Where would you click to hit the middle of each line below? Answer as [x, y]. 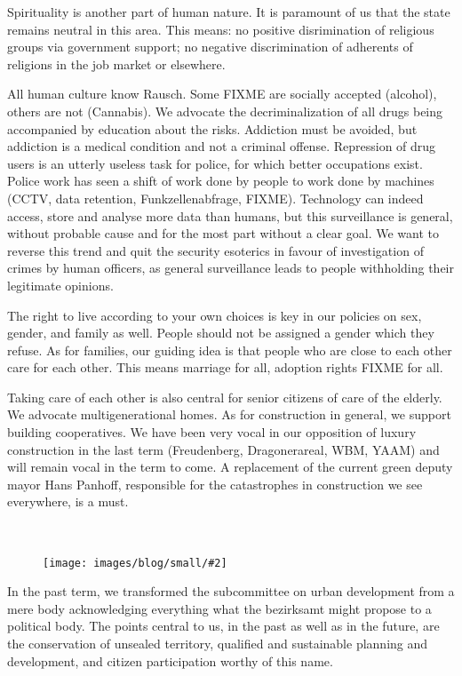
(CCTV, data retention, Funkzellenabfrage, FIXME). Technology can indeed [215, 198]
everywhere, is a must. [68, 501]
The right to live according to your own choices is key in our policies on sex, [215, 315]
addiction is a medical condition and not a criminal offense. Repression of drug [222, 146]
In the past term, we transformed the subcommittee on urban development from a [231, 591]
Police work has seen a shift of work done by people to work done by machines [221, 181]
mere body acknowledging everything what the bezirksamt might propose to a [219, 608]
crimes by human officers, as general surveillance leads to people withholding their [231, 268]
